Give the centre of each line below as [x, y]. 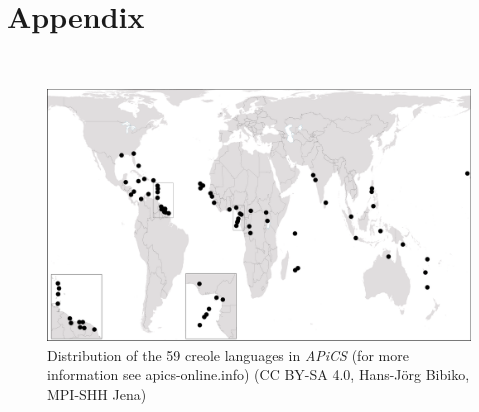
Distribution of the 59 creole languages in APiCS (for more [228, 354]
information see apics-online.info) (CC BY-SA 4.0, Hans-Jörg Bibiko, [258, 374]
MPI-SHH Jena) [97, 394]
